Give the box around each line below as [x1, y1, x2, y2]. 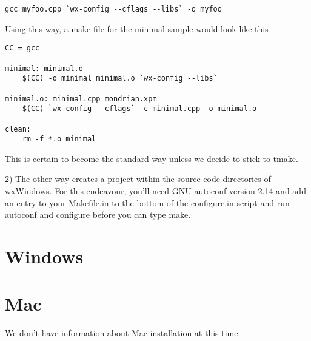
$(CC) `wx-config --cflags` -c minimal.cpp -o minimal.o [22, 104, 257, 113]
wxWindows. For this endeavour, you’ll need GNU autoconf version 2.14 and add [5, 184, 306, 197]
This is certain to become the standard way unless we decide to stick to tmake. [5, 152, 298, 164]
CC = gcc [5, 44, 40, 53]
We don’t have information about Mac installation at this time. [5, 326, 241, 339]
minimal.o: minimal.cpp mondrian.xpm [5, 94, 157, 103]
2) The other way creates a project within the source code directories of [5, 172, 271, 185]
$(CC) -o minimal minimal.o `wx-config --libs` [22, 74, 218, 83]
